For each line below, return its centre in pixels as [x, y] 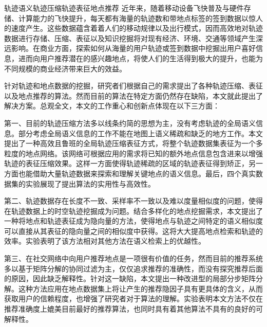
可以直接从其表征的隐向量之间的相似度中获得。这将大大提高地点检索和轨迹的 [133, 231]
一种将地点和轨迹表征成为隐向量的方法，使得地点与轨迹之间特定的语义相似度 [133, 221]
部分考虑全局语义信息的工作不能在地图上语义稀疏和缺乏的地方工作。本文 [140, 133]
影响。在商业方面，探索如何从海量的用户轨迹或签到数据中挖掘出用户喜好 [133, 48]
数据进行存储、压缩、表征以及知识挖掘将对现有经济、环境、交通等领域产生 [130, 38]
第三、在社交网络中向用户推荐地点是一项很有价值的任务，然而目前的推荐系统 [133, 258]
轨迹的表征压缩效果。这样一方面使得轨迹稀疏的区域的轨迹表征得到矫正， [126, 163]
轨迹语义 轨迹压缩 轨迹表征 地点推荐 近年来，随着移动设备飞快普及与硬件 [124, 8]
